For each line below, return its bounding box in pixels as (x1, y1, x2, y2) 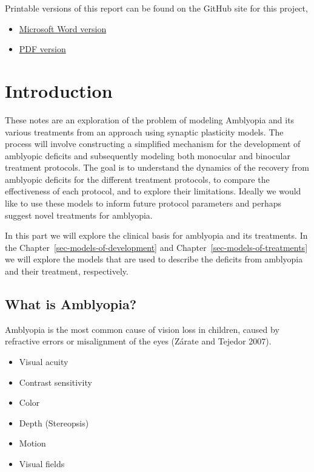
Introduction (5, 78, 113, 103)
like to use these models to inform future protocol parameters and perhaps (5, 197, 282, 210)
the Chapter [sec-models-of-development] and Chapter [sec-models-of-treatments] (5, 241, 308, 253)
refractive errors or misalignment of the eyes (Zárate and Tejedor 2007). (5, 335, 272, 347)
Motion (19, 437, 46, 450)
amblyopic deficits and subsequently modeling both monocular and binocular (5, 149, 290, 162)
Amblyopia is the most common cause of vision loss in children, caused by (5, 323, 279, 335)
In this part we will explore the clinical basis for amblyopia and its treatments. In (5, 229, 308, 242)
